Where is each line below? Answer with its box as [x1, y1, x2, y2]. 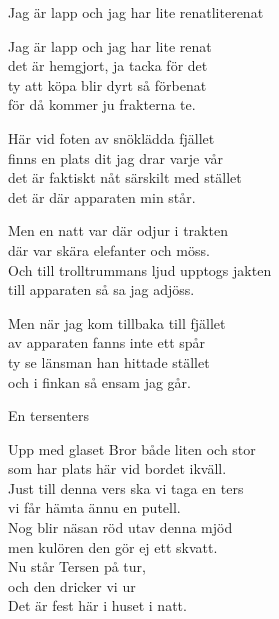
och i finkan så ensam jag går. [8, 371, 191, 392]
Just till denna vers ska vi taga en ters [8, 477, 244, 498]
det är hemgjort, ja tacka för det [8, 55, 208, 76]
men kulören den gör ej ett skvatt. [8, 536, 218, 557]
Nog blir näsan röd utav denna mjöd [8, 517, 233, 538]
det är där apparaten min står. [8, 186, 196, 207]
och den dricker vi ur [8, 575, 136, 596]
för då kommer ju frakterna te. [8, 94, 196, 115]
